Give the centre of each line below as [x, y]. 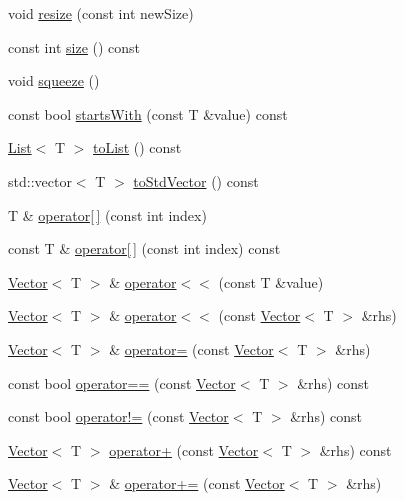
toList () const [137, 147]
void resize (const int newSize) [101, 13]
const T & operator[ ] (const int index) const [144, 248]
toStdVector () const [196, 180]
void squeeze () [54, 80]
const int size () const [74, 46]
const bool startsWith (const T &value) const [148, 113]
